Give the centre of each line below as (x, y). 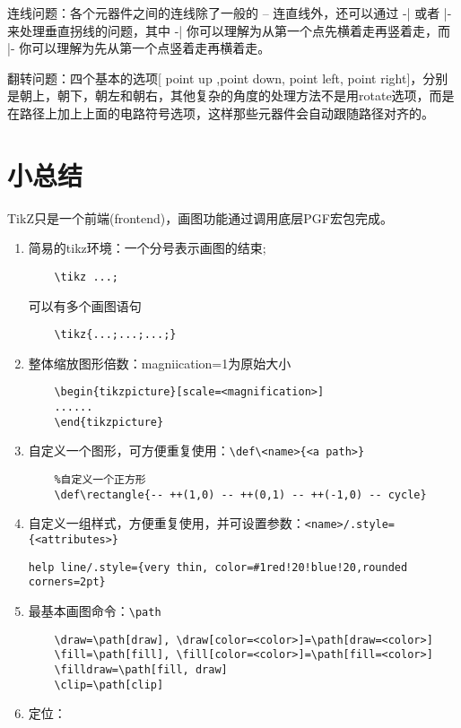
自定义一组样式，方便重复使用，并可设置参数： (166, 523)
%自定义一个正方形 (100, 480)
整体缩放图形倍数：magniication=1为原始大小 (160, 363)
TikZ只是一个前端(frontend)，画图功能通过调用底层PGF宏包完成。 (200, 217)
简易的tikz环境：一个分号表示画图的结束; (147, 248)
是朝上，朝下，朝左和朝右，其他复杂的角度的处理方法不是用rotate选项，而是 (231, 95)
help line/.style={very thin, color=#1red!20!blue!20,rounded (218, 567)
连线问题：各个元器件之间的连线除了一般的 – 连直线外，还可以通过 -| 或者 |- (230, 13)
